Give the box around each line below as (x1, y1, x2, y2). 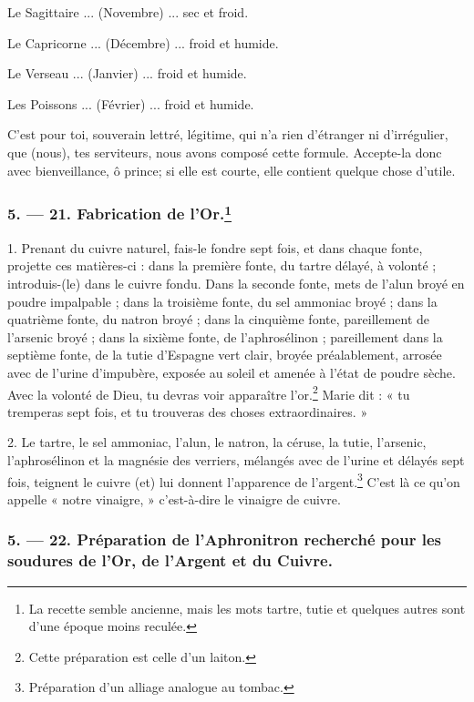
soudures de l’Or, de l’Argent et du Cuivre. (7, 549, 333, 572)
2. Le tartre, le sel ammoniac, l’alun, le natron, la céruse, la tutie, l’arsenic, (7, 432, 427, 452)
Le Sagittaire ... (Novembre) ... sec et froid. (7, 3, 249, 21)
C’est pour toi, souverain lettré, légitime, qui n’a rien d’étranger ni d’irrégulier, (7, 125, 448, 144)
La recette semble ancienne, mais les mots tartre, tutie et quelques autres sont (28, 598, 466, 617)
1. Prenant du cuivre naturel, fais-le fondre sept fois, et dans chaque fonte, (7, 238, 423, 257)
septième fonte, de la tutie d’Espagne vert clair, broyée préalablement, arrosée (7, 345, 442, 364)
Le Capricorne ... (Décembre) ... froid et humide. (7, 33, 279, 52)
